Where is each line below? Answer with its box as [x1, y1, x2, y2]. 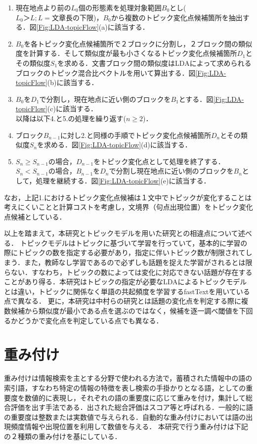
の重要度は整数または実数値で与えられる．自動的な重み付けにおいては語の [4, 411, 246, 422]
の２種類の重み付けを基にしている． [4, 431, 122, 441]
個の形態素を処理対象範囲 [78, 2, 162, 12]
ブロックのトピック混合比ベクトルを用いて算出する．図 [15, 67, 196, 78]
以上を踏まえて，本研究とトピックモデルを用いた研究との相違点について [4, 228, 238, 238]
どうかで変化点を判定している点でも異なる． [17, 315, 163, 325]
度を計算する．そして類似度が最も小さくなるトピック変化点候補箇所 [15, 48, 237, 58]
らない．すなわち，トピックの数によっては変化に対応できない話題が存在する [4, 266, 253, 277]
